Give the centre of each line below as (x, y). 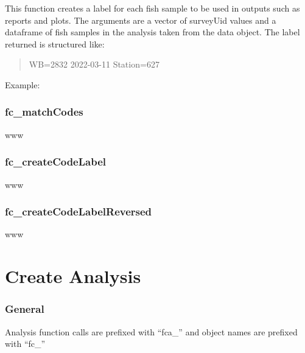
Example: (23, 84)
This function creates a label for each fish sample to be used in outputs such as (152, 8)
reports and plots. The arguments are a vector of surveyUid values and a (141, 20)
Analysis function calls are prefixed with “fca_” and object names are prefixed (151, 331)
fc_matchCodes (44, 112)
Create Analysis (73, 276)
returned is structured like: (55, 44)
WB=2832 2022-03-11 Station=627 (94, 64)
